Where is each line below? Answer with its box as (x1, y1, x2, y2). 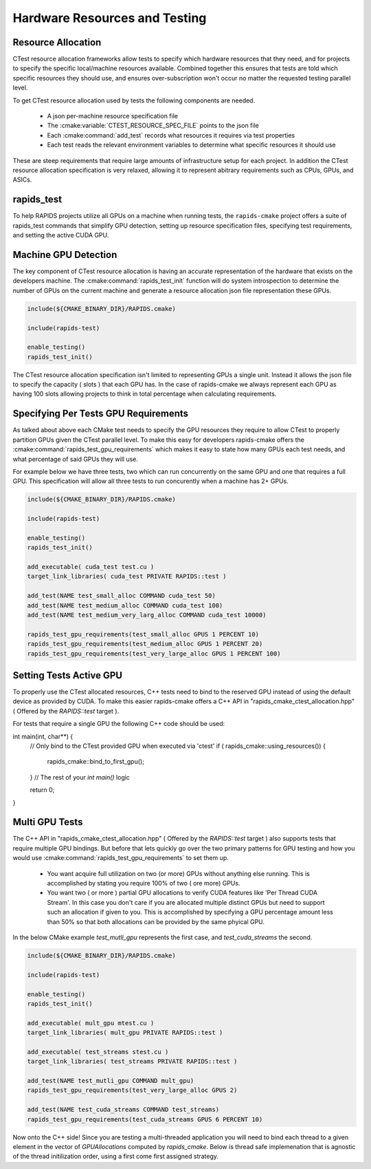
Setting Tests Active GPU (12, 669, 123, 681)
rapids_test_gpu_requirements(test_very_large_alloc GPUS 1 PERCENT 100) (27, 650, 281, 657)
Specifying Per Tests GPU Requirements (12, 408, 189, 420)
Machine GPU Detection (12, 248, 117, 261)
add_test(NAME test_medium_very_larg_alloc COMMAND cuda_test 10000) (27, 611, 267, 619)
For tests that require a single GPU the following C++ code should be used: (12, 720, 225, 728)
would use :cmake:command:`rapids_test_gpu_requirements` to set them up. (12, 854, 229, 862)
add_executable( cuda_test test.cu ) (27, 563, 155, 571)
